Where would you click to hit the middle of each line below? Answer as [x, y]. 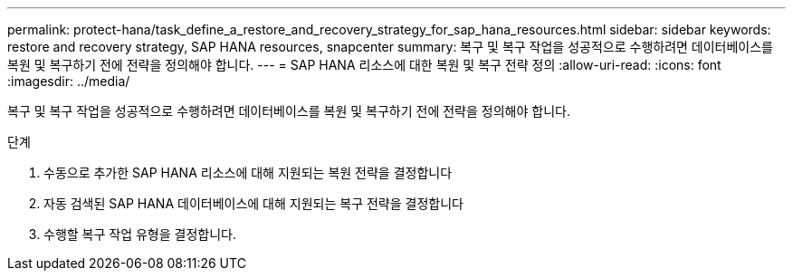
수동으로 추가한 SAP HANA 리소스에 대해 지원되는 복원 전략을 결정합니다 [248, 173]
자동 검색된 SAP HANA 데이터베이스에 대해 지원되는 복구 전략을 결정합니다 [253, 203]
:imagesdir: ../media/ [69, 81]
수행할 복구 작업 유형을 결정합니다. [140, 234]
